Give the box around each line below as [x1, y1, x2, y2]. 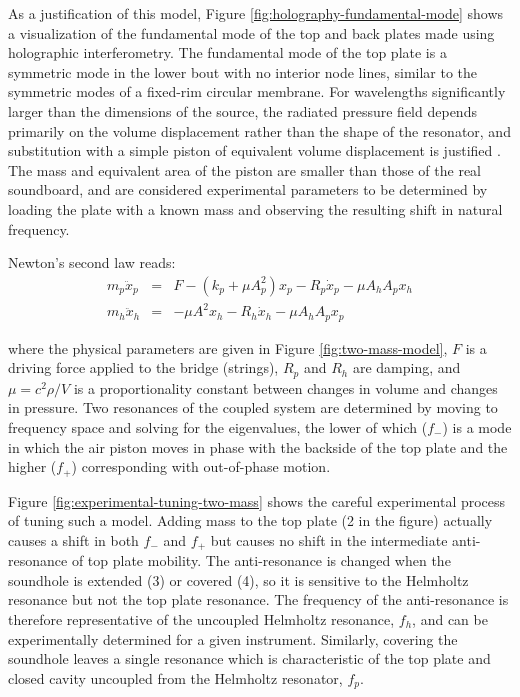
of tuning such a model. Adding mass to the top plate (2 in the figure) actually [8, 510, 493, 531]
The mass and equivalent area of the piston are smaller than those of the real [8, 159, 482, 180]
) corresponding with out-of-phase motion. [71, 456, 331, 477]
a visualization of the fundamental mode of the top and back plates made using [8, 22, 495, 43]
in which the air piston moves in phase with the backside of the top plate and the [8, 436, 508, 457]
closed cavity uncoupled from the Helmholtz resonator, [8, 667, 343, 688]
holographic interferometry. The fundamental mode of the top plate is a [8, 42, 447, 63]
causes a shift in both [8, 529, 139, 550]
